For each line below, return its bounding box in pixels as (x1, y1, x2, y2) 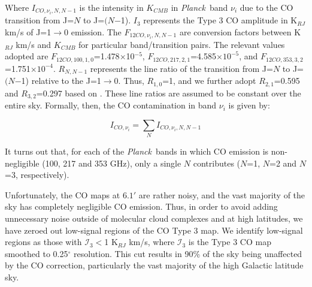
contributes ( (193, 156, 241, 169)
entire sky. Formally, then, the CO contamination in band (5, 99, 217, 111)
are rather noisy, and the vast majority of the (138, 188, 305, 201)
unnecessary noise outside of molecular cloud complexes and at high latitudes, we (5, 212, 303, 225)
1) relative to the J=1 (21, 74, 101, 87)
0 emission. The (64, 25, 122, 38)
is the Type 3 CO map (188, 235, 271, 248)
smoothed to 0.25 (5, 247, 68, 259)
